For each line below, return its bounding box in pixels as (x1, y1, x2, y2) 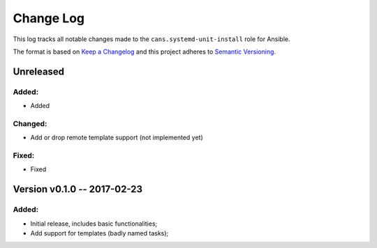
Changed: (13, 118, 47, 128)
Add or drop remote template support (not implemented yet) (30, 133, 204, 142)
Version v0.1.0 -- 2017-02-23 (13, 183, 143, 195)
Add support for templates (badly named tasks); (30, 228, 169, 237)
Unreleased (13, 65, 65, 77)
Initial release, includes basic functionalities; (30, 219, 158, 228)
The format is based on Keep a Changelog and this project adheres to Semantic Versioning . (13, 47, 276, 56)
